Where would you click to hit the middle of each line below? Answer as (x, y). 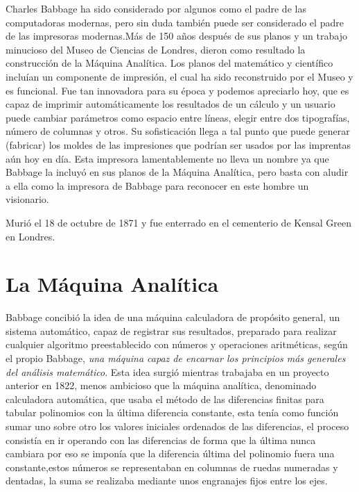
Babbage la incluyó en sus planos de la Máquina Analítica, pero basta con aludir (177, 172)
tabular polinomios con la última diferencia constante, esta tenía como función (172, 412)
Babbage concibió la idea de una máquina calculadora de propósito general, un (173, 317)
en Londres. (30, 236)
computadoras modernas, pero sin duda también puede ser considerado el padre (175, 22)
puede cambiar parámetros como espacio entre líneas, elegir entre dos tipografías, (178, 117)
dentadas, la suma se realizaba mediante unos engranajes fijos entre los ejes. (167, 481)
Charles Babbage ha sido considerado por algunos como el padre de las (156, 8)
